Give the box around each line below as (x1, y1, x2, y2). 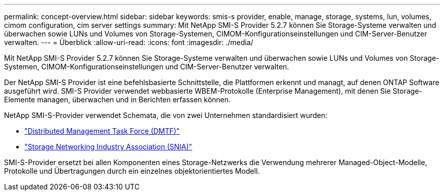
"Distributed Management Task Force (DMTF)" (24, 127, 180, 135)
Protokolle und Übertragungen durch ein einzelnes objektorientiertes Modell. (4, 167, 260, 175)
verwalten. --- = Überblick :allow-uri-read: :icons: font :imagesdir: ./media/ (4, 38, 253, 47)
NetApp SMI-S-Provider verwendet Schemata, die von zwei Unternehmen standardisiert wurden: (4, 111, 327, 120)
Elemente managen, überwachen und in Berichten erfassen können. (4, 95, 231, 104)
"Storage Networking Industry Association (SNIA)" (24, 142, 193, 151)
